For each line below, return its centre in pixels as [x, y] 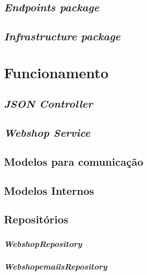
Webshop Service [47, 133]
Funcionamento [56, 72]
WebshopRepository [43, 243]
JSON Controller [49, 104]
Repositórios [36, 219]
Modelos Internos [49, 190]
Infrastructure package [62, 36]
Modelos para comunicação [74, 161]
